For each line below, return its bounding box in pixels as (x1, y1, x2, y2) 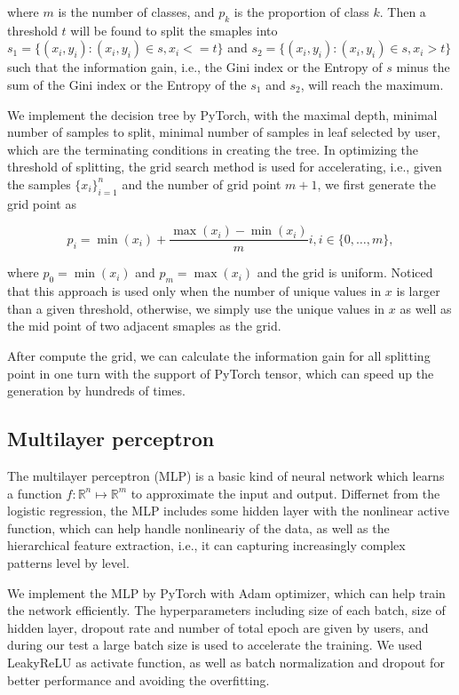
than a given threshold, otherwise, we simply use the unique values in (7, 299, 385, 317)
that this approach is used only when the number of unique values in (7, 282, 382, 300)
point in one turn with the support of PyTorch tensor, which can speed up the (7, 363, 434, 382)
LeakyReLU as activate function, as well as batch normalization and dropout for (7, 652, 445, 671)
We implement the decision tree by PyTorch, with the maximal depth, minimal (7, 105, 438, 124)
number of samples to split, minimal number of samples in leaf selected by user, (7, 123, 440, 141)
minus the (396, 58, 450, 76)
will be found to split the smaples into (70, 20, 278, 39)
